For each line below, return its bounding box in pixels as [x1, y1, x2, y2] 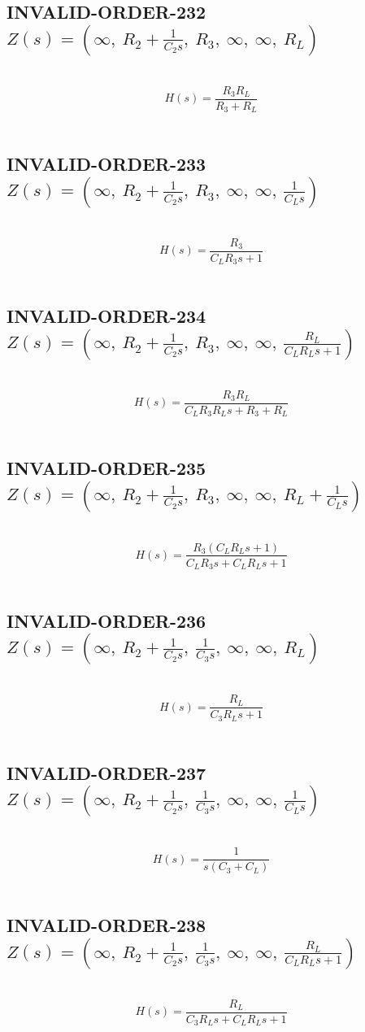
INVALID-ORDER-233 [7, 151, 206, 176]
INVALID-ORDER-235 [7, 455, 206, 481]
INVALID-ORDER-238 [7, 912, 206, 938]
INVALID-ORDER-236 [7, 608, 206, 634]
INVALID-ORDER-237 [7, 760, 206, 785]
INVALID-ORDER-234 [7, 303, 206, 329]
